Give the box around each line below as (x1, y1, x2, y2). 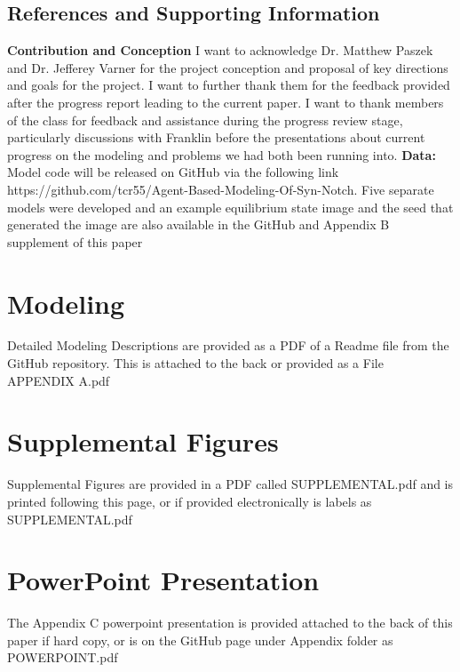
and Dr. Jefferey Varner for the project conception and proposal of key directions (7, 58, 448, 76)
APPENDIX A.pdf (7, 371, 110, 389)
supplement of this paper (7, 232, 143, 251)
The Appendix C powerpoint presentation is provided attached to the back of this (7, 613, 453, 632)
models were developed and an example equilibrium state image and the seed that (7, 197, 454, 216)
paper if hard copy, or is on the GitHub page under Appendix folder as (7, 630, 393, 649)
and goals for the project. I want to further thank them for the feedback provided (7, 76, 450, 94)
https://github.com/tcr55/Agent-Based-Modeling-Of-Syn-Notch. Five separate (7, 180, 434, 198)
